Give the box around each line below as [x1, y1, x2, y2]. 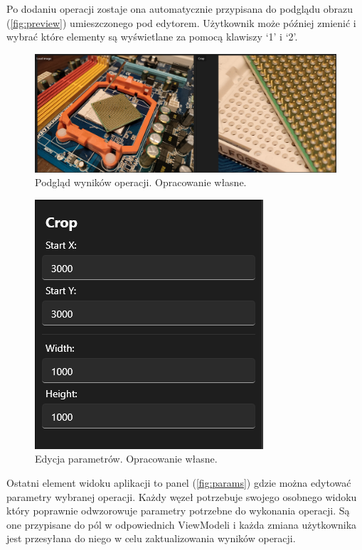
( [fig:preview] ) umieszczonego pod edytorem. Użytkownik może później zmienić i [6, 15, 356, 30]
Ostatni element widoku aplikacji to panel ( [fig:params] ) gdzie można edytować [6, 475, 351, 490]
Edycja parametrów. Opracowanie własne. [35, 451, 218, 466]
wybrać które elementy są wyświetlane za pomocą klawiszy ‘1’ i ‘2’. [6, 29, 298, 44]
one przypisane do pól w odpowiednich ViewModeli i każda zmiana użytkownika [6, 517, 357, 532]
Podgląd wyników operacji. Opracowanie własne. [35, 175, 247, 190]
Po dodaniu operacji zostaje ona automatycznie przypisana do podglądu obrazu [6, 1, 353, 16]
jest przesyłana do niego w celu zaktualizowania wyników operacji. [6, 531, 296, 546]
